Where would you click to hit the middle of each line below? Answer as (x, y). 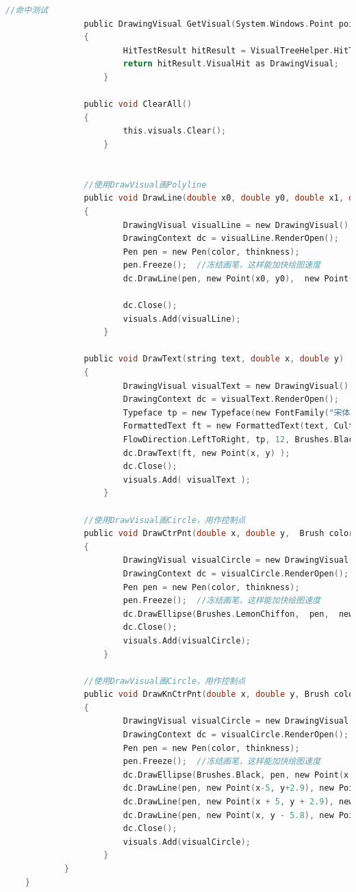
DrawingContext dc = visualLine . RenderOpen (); (231, 239)
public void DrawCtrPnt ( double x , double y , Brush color (219, 534)
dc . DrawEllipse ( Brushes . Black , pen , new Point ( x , (238, 775)
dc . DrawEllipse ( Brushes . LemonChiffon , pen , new (238, 614)
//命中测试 (27, 10)
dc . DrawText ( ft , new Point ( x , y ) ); (206, 453)
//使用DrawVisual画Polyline (145, 184)
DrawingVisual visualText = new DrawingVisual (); (238, 386)
